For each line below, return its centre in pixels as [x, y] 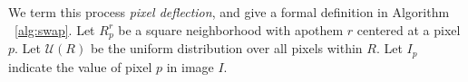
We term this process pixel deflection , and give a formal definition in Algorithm [229, 12]
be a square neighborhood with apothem [231, 29]
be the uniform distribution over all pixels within [226, 48]
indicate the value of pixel [80, 66]
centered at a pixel [409, 29]
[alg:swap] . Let [55, 29]
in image [190, 66]
